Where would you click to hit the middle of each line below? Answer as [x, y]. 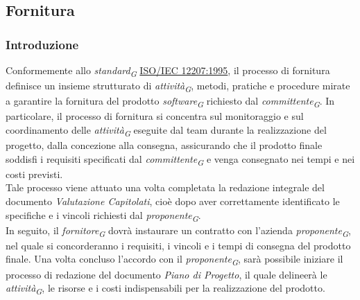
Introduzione [42, 44]
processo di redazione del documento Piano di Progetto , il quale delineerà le [166, 274]
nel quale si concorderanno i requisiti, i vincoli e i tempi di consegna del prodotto [178, 245]
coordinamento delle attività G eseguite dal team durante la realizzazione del [166, 130]
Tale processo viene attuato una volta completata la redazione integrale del [165, 187]
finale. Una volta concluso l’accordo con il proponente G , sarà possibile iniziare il [174, 260]
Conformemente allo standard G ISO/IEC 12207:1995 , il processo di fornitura [168, 71]
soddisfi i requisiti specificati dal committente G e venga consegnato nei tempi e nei [180, 159]
